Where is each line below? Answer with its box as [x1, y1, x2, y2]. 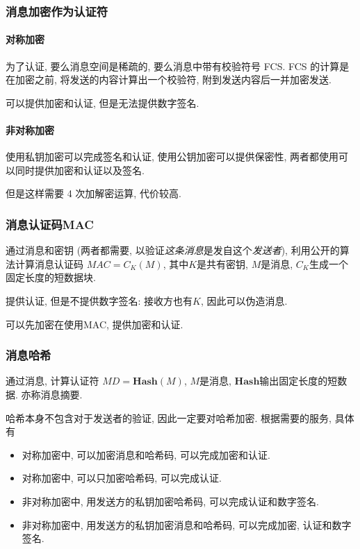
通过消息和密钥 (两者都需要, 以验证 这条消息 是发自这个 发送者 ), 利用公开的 [6, 243, 340, 257]
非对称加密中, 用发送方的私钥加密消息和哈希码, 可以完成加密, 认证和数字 [22, 517, 352, 532]
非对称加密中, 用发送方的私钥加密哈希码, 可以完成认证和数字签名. [22, 493, 319, 508]
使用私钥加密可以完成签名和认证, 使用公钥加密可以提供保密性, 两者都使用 [6, 149, 339, 164]
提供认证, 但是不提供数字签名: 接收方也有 [6, 294, 193, 307]
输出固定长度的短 [259, 373, 338, 388]
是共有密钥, [197, 256, 248, 271]
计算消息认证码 [15, 256, 83, 271]
